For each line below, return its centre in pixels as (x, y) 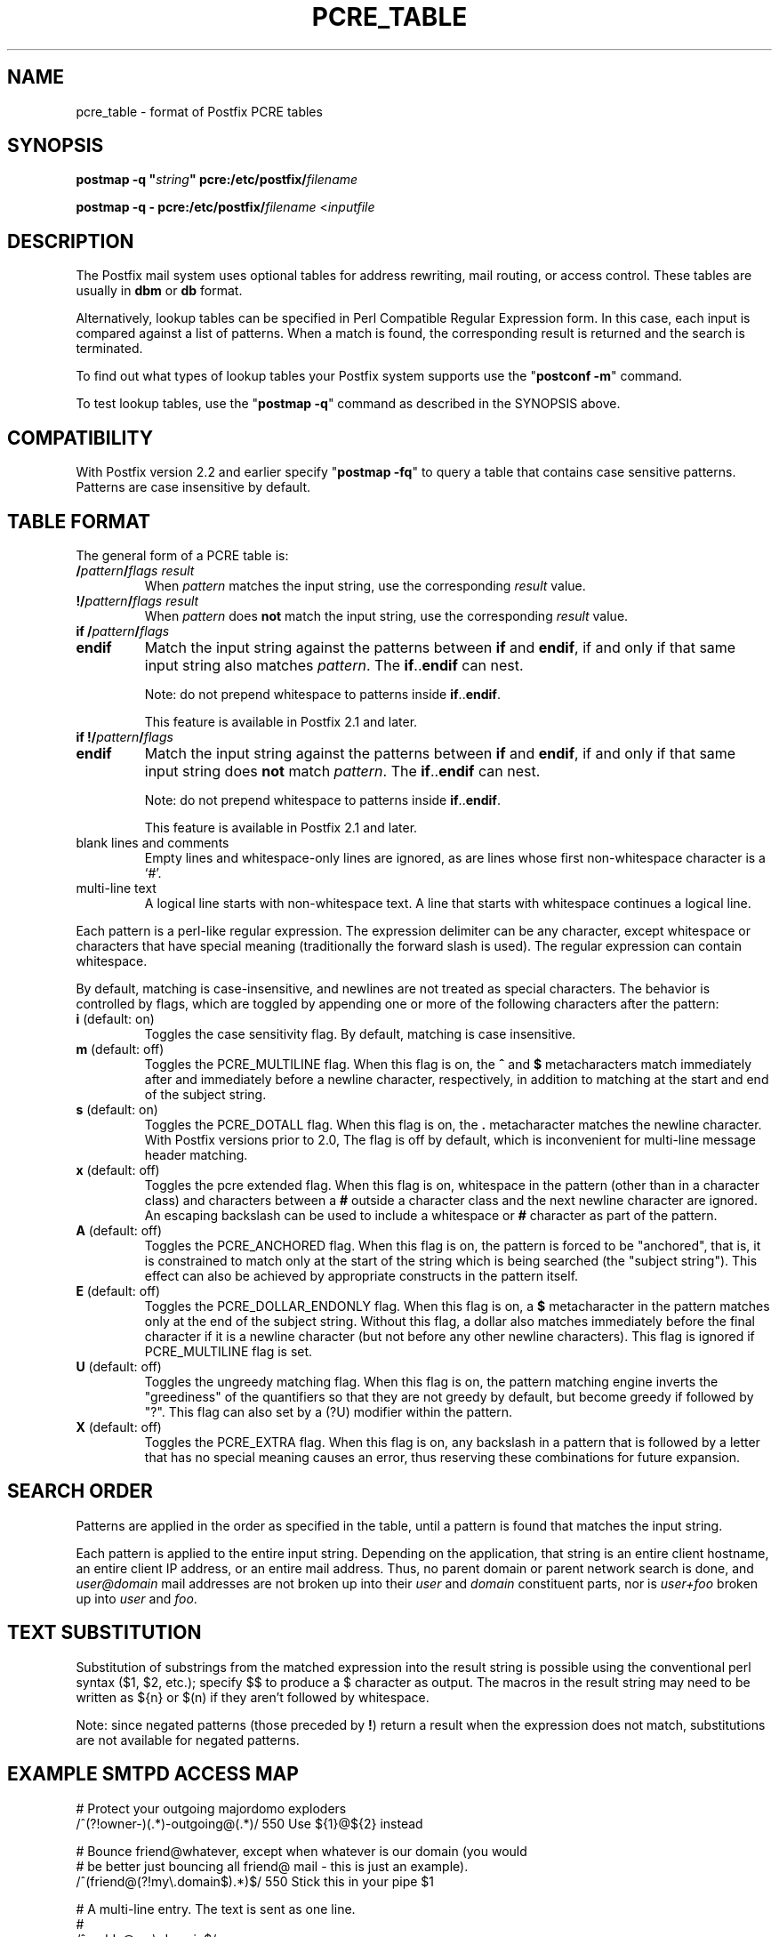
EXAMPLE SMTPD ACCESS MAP (153, 1774)
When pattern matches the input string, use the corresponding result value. (365, 585)
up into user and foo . (137, 1598)
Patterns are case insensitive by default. (193, 487)
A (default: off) (119, 1230)
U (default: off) (119, 1366)
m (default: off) (120, 1049)
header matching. (196, 1154)
